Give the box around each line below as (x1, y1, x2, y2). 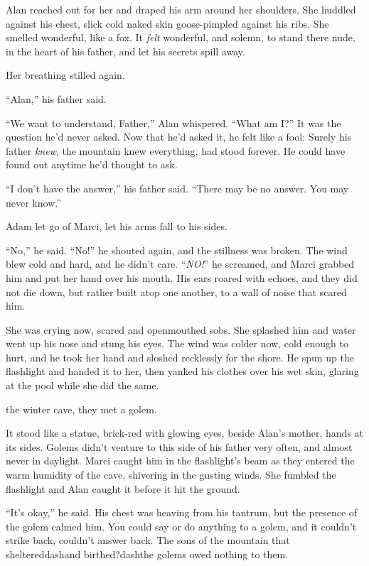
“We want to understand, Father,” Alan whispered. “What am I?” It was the (6, 115, 341, 130)
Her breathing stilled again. (6, 67, 125, 82)
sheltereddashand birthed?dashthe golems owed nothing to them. (6, 547, 289, 561)
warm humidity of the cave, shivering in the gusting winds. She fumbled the (6, 467, 336, 482)
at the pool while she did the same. (6, 378, 159, 393)
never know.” (6, 195, 61, 209)
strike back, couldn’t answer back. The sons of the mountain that (6, 533, 290, 548)
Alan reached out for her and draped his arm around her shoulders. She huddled (6, 2, 356, 16)
